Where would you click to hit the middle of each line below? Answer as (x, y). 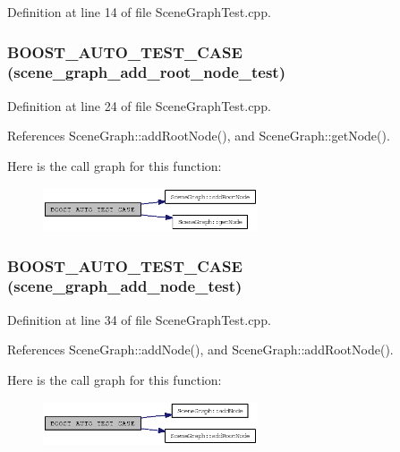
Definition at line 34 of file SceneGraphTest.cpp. (139, 319)
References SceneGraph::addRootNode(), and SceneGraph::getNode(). (199, 136)
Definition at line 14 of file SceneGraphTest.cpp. (139, 12)
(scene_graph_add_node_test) (125, 286)
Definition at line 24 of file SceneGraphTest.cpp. (139, 105)
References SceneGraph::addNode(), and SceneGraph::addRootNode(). (200, 350)
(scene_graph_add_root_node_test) (146, 72)
